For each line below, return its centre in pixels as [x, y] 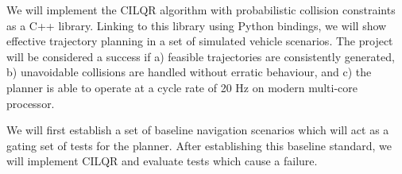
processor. [31, 103]
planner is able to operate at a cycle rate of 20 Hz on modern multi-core [182, 87]
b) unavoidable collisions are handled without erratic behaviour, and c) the [189, 72]
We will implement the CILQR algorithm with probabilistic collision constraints [201, 10]
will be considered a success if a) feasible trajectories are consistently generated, [201, 56]
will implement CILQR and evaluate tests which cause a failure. [162, 161]
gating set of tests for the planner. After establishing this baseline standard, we [199, 145]
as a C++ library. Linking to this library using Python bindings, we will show [197, 25]
